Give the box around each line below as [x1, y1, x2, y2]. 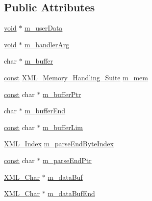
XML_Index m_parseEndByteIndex [4, 138, 114, 149]
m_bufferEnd [25, 105, 66, 116]
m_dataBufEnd [48, 188, 95, 199]
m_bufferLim [43, 122, 83, 132]
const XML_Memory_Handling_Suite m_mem [4, 72, 148, 82]
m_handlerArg [25, 39, 70, 49]
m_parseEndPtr [43, 155, 92, 165]
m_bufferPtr [43, 89, 81, 99]
